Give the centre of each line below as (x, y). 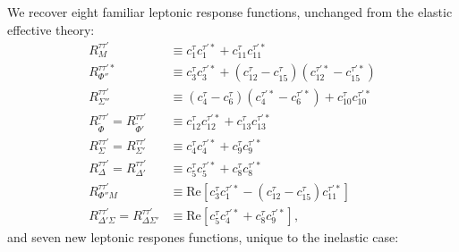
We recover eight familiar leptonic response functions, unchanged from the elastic (230, 12)
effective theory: (51, 29)
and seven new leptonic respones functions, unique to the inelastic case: (203, 237)
